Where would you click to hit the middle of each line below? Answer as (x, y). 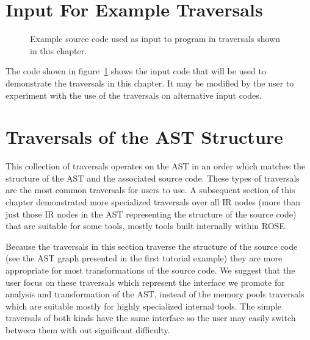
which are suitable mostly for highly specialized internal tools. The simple (144, 306)
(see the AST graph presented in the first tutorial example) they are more (144, 258)
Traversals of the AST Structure (144, 137)
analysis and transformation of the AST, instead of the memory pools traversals (155, 294)
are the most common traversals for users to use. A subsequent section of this (150, 190)
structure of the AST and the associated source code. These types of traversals (153, 178)
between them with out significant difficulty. (88, 329)
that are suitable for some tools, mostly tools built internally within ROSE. (146, 226)
